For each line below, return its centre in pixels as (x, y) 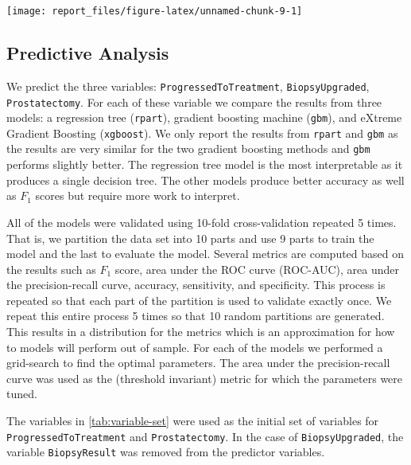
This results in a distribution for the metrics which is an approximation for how (201, 332)
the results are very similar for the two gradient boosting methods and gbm (188, 148)
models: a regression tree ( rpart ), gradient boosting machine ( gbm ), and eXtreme (204, 117)
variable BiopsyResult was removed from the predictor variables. (166, 452)
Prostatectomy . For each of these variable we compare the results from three (194, 102)
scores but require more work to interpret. (138, 195)
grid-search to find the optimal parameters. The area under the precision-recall (198, 363)
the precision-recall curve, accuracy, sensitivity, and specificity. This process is (196, 285)
